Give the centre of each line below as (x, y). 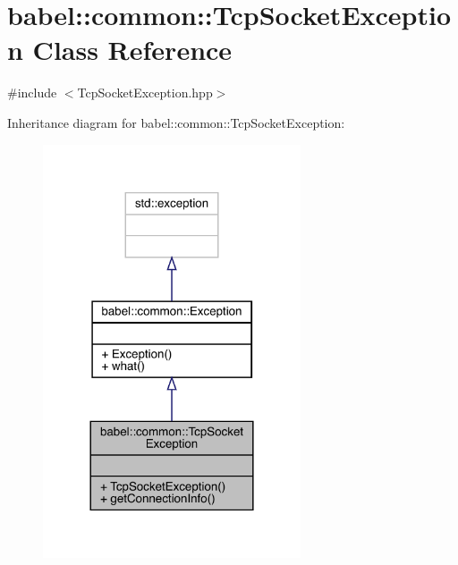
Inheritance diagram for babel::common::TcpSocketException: (176, 122)
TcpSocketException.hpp (145, 93)
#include (32, 93)
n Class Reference (120, 50)
